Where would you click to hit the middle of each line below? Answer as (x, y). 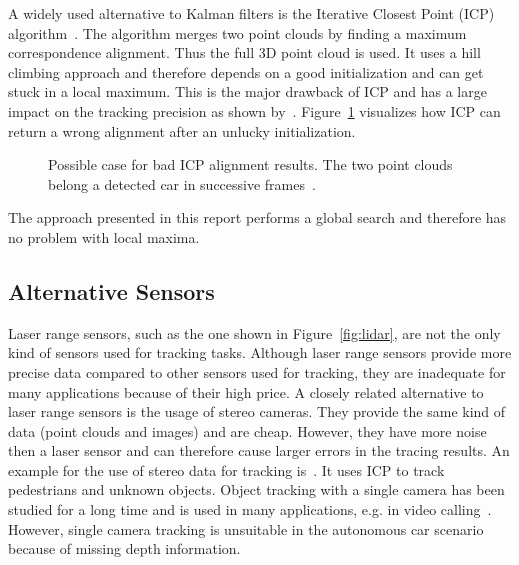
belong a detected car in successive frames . (182, 183)
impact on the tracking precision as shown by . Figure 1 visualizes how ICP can (254, 110)
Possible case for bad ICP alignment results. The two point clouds (250, 164)
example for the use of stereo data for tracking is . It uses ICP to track (226, 469)
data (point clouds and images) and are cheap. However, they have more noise (247, 430)
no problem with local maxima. (104, 236)
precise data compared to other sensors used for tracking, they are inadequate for (257, 371)
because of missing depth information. (124, 548)
